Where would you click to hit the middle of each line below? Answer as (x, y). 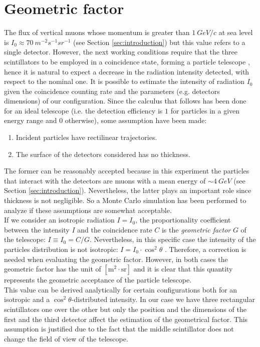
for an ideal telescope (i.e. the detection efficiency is (83, 110)
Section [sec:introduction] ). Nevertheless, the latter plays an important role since (128, 190)
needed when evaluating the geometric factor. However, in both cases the (116, 259)
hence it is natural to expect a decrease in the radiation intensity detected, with (127, 71)
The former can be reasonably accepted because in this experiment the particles (127, 171)
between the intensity (37, 229)
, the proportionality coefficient (183, 220)
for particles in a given (205, 110)
